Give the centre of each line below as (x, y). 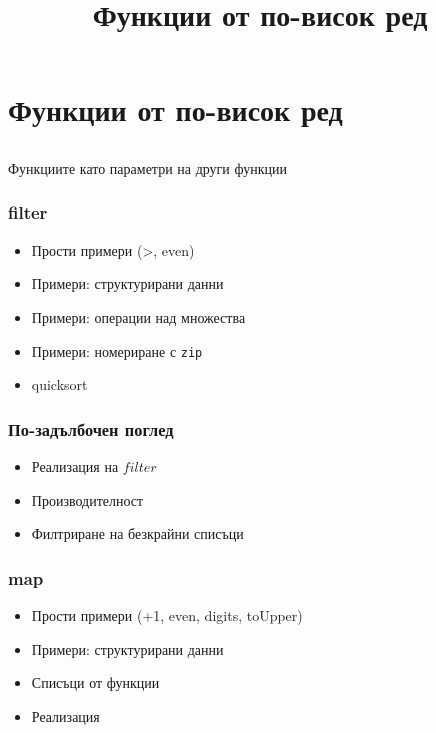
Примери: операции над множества (138, 316)
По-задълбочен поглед (91, 428)
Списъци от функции (95, 682)
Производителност (87, 499)
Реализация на (75, 466)
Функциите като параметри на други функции (147, 167)
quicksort (59, 384)
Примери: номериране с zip (117, 350)
